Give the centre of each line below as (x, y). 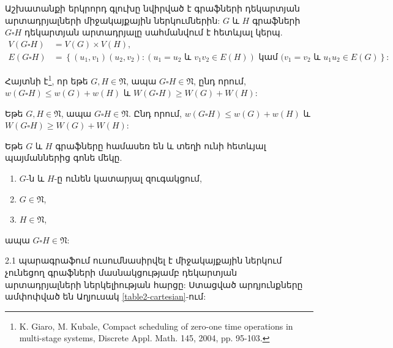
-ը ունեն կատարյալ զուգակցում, (128, 178)
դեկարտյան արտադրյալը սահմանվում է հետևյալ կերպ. (153, 32)
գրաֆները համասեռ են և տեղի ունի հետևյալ (161, 145)
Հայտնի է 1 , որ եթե (47, 80)
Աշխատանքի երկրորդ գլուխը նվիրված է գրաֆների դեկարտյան (152, 8)
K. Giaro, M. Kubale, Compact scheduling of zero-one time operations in (156, 326)
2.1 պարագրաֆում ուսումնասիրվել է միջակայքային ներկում (144, 260)
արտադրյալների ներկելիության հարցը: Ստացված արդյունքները (154, 284)
